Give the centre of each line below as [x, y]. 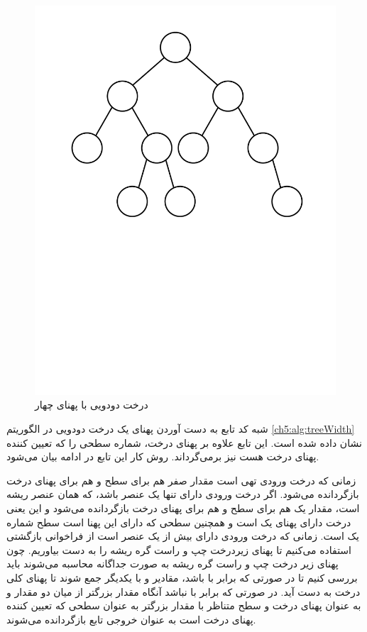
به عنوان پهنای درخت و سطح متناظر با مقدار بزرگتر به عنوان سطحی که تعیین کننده [184, 605]
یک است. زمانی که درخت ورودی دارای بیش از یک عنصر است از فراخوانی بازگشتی [183, 536]
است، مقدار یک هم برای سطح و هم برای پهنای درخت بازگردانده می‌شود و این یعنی [183, 508]
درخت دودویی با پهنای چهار [92, 405]
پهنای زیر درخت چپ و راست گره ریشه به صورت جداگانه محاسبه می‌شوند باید [172, 564]
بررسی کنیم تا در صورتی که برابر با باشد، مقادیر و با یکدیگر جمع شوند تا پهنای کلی [182, 578]
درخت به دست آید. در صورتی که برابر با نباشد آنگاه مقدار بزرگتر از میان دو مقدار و [183, 591]
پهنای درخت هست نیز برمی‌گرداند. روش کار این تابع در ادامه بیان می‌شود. [163, 456]
